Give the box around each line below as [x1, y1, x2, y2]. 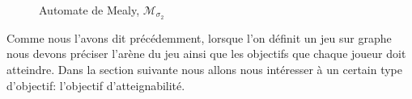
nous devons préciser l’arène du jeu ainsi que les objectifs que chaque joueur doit [6, 45, 406, 62]
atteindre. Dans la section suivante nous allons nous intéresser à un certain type [6, 61, 403, 78]
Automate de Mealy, [39, 2, 140, 18]
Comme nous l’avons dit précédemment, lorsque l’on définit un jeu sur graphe [6, 29, 392, 46]
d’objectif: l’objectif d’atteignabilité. [6, 76, 185, 93]
